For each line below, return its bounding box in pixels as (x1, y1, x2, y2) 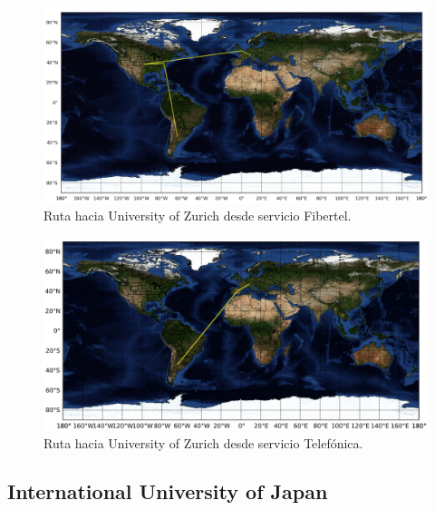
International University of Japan (7, 477, 328, 505)
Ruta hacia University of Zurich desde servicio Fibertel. (43, 206, 352, 225)
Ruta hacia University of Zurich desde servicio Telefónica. (43, 433, 363, 452)
